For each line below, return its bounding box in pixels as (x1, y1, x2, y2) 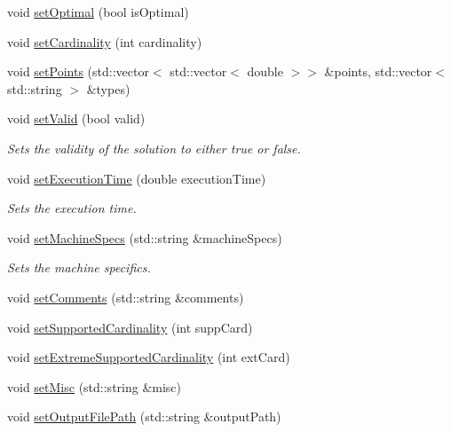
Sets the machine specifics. (7, 258, 151, 277)
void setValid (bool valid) (7, 109, 146, 128)
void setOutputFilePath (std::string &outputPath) (7, 407, 281, 426)
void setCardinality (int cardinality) (7, 32, 202, 51)
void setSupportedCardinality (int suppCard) (7, 318, 253, 336)
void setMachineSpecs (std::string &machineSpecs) (7, 228, 282, 247)
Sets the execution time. (7, 199, 137, 217)
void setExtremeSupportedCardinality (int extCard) (7, 348, 290, 366)
